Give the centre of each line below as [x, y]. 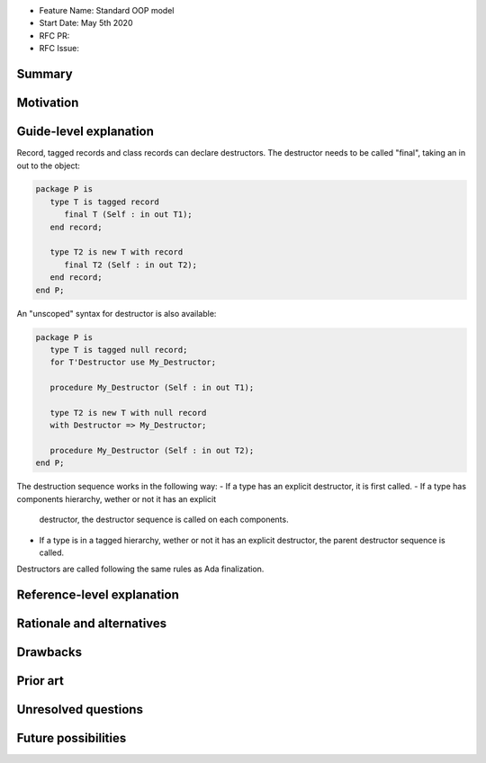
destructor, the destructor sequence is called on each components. [164, 520]
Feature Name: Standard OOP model [107, 10]
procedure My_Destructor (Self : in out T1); [152, 388]
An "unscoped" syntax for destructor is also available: [117, 313]
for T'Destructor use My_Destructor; [133, 363]
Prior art [40, 681]
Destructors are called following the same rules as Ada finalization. [140, 569]
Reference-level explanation [98, 595]
